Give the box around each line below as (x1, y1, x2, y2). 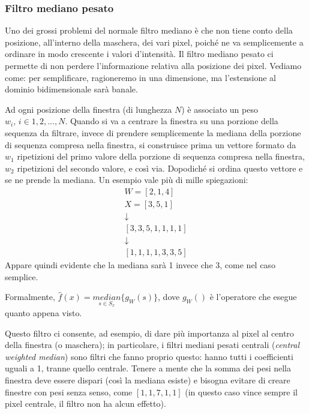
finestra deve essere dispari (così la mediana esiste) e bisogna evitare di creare (5, 373, 290, 386)
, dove (158, 290, 180, 303)
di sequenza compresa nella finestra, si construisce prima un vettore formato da (5, 138, 296, 151)
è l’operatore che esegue (209, 290, 297, 303)
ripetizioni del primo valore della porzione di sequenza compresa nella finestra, (17, 150, 305, 163)
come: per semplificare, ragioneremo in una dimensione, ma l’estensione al (5, 71, 276, 83)
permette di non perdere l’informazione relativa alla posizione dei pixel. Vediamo (5, 59, 302, 71)
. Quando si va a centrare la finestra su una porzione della (65, 115, 278, 127)
